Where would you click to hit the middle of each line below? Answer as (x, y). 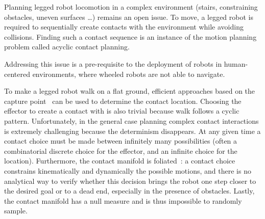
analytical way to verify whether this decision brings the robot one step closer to (130, 181)
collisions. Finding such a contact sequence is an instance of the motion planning (130, 36)
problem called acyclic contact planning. (67, 47)
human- (236, 63)
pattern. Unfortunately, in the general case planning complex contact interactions (131, 120)
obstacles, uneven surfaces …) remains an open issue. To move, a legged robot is (129, 17)
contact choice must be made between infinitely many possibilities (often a (121, 141)
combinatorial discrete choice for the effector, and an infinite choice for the (121, 150)
